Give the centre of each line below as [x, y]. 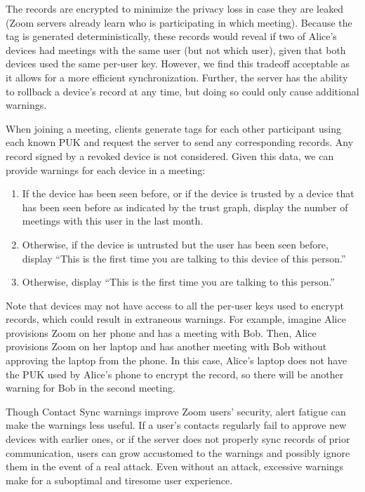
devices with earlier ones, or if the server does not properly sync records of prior [178, 439]
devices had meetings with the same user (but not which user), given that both [176, 49]
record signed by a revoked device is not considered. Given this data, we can [170, 155]
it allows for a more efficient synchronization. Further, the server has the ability [177, 77]
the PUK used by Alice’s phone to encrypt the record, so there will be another [175, 374]
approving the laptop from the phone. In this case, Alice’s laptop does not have [177, 360]
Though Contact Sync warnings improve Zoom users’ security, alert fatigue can [176, 411]
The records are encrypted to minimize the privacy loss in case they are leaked [175, 8]
